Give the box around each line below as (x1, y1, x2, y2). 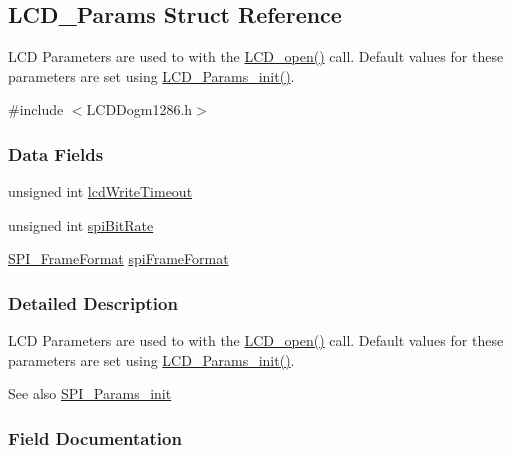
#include (8, 99, 64, 120)
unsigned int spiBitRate (8, 214, 154, 235)
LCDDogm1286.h (86, 99, 193, 120)
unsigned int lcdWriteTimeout (8, 181, 193, 202)
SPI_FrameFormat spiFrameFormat (8, 248, 229, 269)
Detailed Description (8, 290, 178, 315)
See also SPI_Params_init (8, 383, 172, 404)
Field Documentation (8, 425, 182, 450)
